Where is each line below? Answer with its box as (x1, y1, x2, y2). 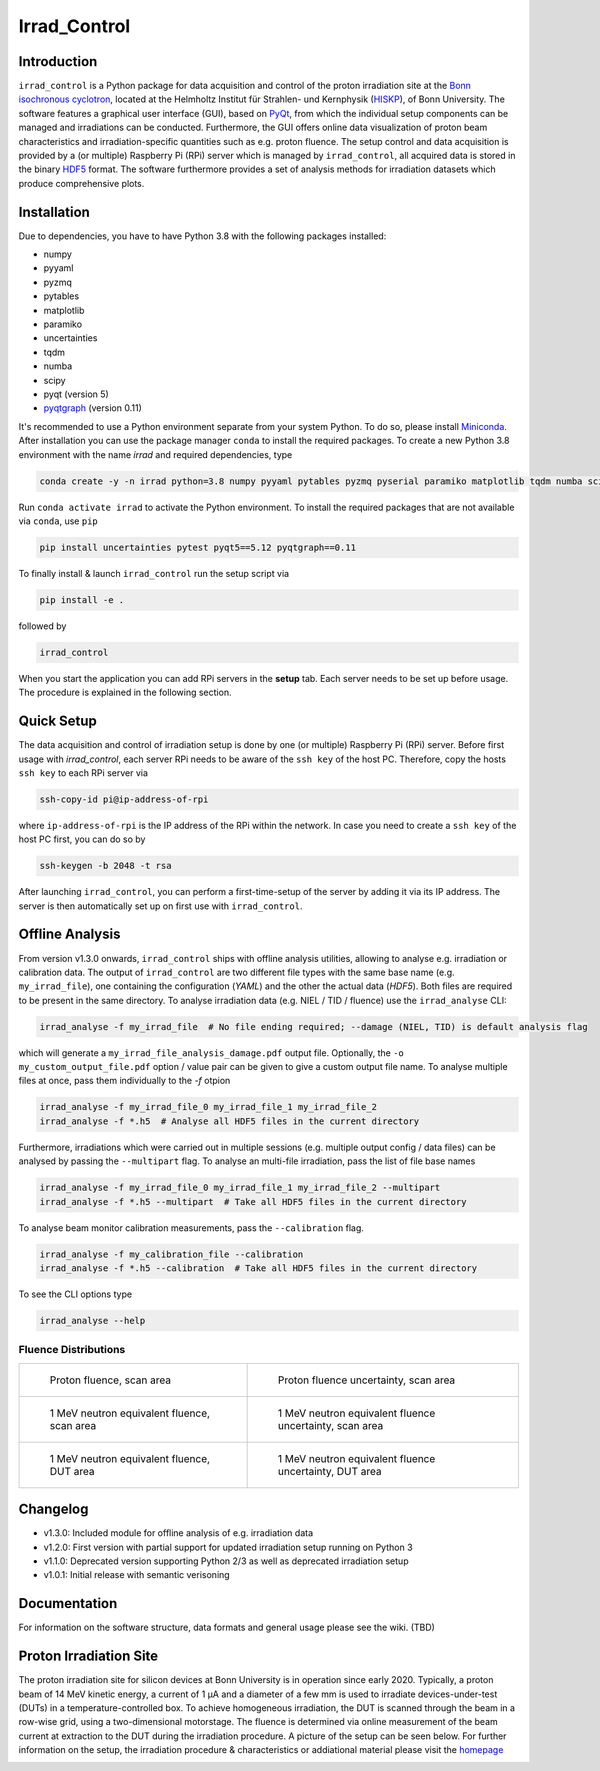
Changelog (18, 1501, 89, 1518)
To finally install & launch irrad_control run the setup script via (18, 567, 290, 579)
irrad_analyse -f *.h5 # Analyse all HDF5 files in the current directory (39, 1115, 420, 1127)
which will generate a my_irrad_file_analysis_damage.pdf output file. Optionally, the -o (18, 1046, 405, 1059)
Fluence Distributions (18, 1343, 126, 1357)
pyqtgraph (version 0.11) (43, 402, 142, 414)
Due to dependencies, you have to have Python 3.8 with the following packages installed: (18, 230, 387, 242)
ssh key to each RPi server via (18, 766, 149, 779)
